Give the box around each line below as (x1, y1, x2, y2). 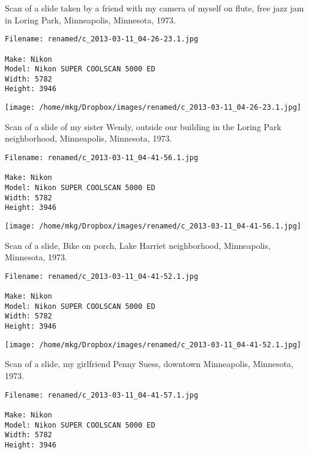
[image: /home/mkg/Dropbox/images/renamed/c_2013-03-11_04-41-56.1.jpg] (5, 221, 301, 230)
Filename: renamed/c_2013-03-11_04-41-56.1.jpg (5, 153, 199, 162)
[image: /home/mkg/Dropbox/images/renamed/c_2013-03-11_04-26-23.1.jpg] (5, 103, 301, 112)
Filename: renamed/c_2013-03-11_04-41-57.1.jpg (5, 390, 199, 399)
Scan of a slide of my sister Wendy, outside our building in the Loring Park (5, 120, 281, 133)
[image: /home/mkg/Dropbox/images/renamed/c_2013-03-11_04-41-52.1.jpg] (5, 340, 301, 349)
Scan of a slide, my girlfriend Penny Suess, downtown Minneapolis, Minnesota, (5, 357, 293, 370)
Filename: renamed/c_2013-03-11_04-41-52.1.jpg (5, 272, 199, 281)
